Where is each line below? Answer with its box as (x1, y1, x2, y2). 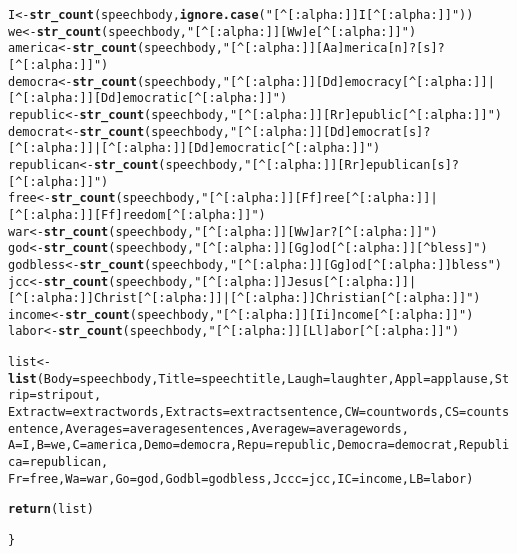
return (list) (8, 502, 94, 517)
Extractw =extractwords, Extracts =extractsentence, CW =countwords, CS (8, 405, 460, 420)
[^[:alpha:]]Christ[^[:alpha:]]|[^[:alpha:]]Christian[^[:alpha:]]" (8, 291, 474, 306)
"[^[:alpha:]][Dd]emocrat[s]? (229, 124, 431, 139)
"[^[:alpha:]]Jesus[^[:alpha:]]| (194, 274, 417, 289)
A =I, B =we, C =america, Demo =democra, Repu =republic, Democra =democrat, (8, 438, 460, 453)
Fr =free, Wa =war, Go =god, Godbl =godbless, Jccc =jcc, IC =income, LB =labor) (8, 471, 474, 486)
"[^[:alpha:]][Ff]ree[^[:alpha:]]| (201, 191, 438, 206)
